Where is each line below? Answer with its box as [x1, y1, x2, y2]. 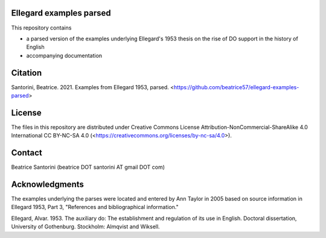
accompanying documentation [26, 52, 103, 59]
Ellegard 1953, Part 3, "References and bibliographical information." [11, 204, 179, 211]
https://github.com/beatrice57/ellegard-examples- [173, 83, 299, 90]
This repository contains [11, 24, 72, 31]
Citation [11, 67, 42, 78]
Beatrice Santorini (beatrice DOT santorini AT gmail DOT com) [11, 163, 165, 171]
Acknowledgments [11, 180, 85, 189]
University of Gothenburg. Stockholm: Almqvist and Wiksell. [11, 223, 160, 230]
